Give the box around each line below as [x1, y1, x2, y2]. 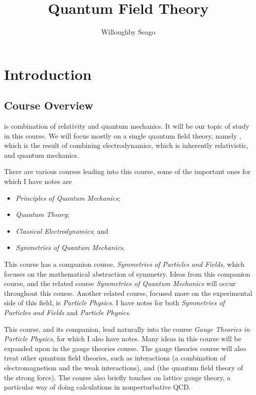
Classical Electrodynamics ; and [15, 225, 109, 236]
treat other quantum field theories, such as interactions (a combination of [4, 353, 226, 363]
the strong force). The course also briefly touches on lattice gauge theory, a [4, 372, 230, 382]
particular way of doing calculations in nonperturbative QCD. [4, 382, 191, 392]
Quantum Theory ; [15, 209, 70, 219]
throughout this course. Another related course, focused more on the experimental [4, 287, 253, 298]
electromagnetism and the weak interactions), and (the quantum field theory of [4, 362, 243, 372]
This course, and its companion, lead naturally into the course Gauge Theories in [4, 323, 250, 334]
